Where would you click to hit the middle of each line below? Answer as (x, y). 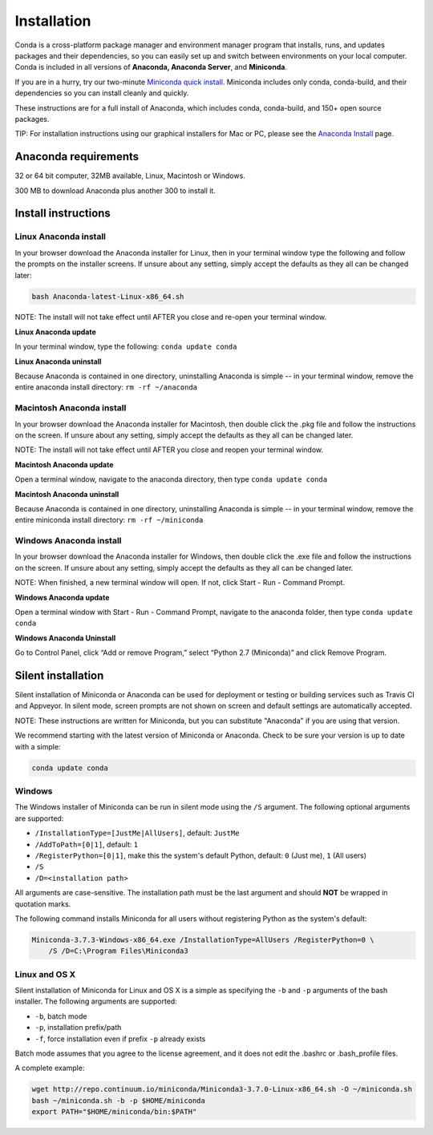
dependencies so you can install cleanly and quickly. (102, 93)
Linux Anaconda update (55, 332)
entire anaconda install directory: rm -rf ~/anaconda (106, 387)
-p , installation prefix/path (78, 1028)
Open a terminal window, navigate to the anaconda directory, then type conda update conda (171, 479)
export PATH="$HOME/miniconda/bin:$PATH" (114, 1112)
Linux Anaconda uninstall (58, 362)
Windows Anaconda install (68, 541)
